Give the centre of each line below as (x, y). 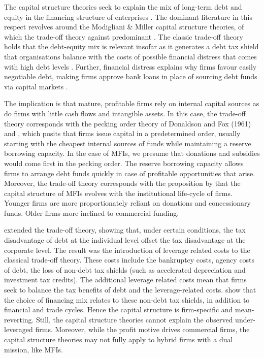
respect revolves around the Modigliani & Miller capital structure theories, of (124, 27)
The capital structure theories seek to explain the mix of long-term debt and (123, 7)
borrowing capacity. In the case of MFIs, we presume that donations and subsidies (132, 153)
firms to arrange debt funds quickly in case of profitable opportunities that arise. (130, 173)
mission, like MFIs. (34, 349)
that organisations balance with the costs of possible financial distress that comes (130, 56)
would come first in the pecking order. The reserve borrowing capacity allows (124, 163)
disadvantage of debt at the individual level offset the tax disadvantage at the (125, 240)
